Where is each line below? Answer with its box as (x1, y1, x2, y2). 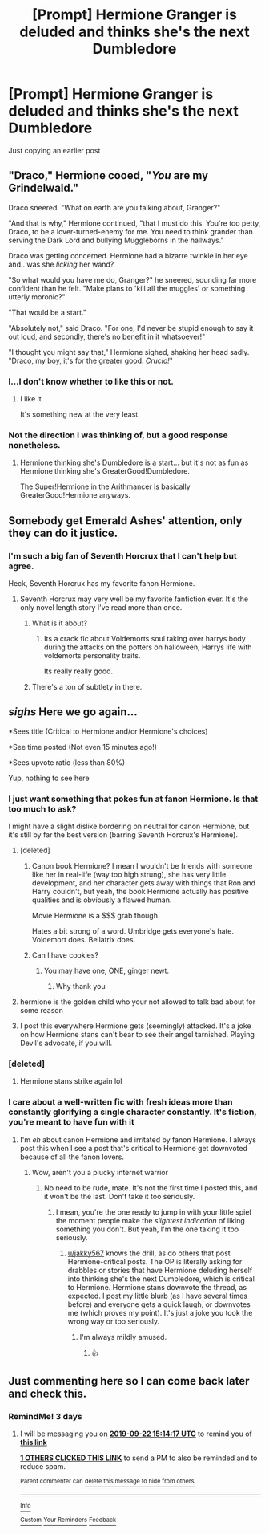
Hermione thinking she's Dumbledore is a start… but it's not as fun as (19, 458, 249, 467)
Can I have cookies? (31, 950, 98, 960)
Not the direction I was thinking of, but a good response (8, 429, 228, 441)
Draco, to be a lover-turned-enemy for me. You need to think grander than (8, 226, 254, 236)
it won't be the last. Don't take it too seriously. (43, 1191, 195, 1201)
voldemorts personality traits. (43, 651, 141, 661)
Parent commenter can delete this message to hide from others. (19, 1477, 196, 1486)
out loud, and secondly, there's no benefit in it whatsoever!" (8, 332, 206, 341)
